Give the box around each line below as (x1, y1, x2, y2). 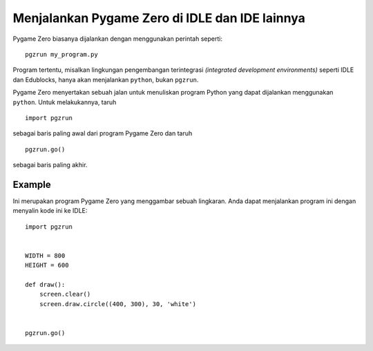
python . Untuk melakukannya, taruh (12, 97, 117, 106)
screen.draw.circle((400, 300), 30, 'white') (39, 300, 197, 307)
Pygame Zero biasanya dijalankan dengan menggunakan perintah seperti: (12, 35, 222, 43)
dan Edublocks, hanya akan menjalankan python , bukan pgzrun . (12, 75, 199, 84)
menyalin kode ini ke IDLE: (12, 207, 88, 215)
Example (12, 178, 51, 190)
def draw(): (25, 281, 66, 289)
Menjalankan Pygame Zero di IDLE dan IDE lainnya (12, 10, 305, 26)
